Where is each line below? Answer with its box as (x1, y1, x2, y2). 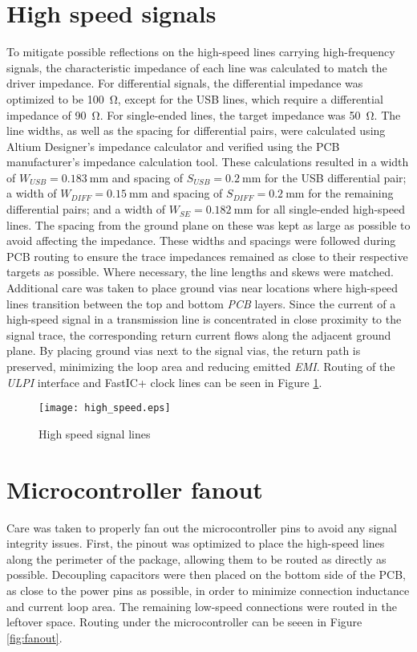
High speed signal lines (38, 425, 151, 442)
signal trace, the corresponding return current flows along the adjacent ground (6, 326, 391, 343)
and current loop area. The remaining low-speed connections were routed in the (6, 597, 397, 614)
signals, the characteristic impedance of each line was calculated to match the (6, 59, 387, 75)
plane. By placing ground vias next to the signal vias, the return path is (6, 342, 361, 359)
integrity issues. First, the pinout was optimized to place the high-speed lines (6, 535, 385, 552)
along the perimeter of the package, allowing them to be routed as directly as (6, 550, 387, 567)
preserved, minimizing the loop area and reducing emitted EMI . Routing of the (6, 358, 395, 374)
